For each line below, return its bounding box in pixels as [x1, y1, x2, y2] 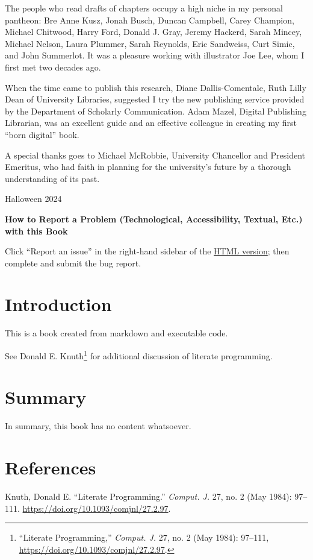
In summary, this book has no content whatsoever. [5, 420, 191, 432]
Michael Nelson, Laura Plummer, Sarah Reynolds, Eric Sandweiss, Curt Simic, [5, 37, 295, 49]
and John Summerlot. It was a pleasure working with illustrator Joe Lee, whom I [5, 49, 305, 61]
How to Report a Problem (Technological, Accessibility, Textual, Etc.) [5, 212, 303, 225]
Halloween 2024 [5, 192, 62, 205]
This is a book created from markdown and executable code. [5, 327, 228, 339]
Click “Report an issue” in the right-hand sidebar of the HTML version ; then [5, 245, 290, 257]
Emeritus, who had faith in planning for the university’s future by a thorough [5, 160, 291, 173]
